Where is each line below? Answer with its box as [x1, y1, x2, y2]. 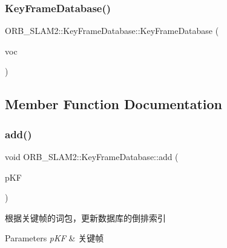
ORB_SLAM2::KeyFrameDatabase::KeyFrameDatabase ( [5, 24, 219, 37]
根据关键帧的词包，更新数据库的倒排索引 [5, 211, 166, 224]
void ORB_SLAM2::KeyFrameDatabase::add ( [5, 150, 179, 163]
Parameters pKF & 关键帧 [5, 232, 104, 244]
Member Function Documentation [5, 95, 223, 113]
